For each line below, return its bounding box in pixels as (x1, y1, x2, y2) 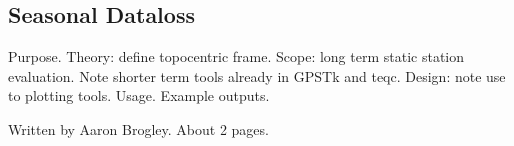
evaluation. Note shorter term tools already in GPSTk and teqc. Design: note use (8, 65, 506, 86)
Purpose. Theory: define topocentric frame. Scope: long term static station (8, 46, 465, 67)
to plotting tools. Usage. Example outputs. (8, 85, 270, 106)
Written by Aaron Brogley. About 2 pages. (8, 118, 269, 139)
